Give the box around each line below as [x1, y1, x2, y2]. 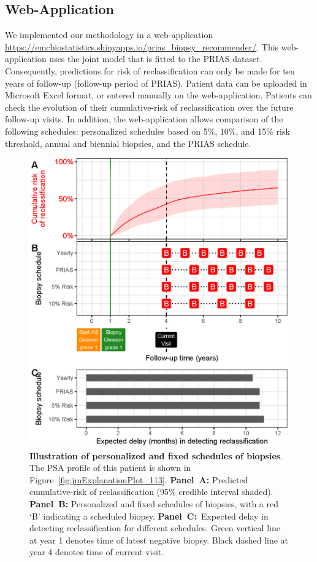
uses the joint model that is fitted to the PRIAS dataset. [49, 52, 262, 65]
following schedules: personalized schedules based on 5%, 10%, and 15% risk [5, 124, 290, 137]
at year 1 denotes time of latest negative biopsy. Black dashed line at [29, 533, 289, 546]
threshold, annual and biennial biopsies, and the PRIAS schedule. [5, 137, 251, 149]
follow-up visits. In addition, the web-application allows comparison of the [5, 113, 283, 125]
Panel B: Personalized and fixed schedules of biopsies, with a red [29, 497, 279, 510]
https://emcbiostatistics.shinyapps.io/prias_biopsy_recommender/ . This [5, 40, 279, 53]
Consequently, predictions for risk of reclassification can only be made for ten [5, 64, 295, 77]
